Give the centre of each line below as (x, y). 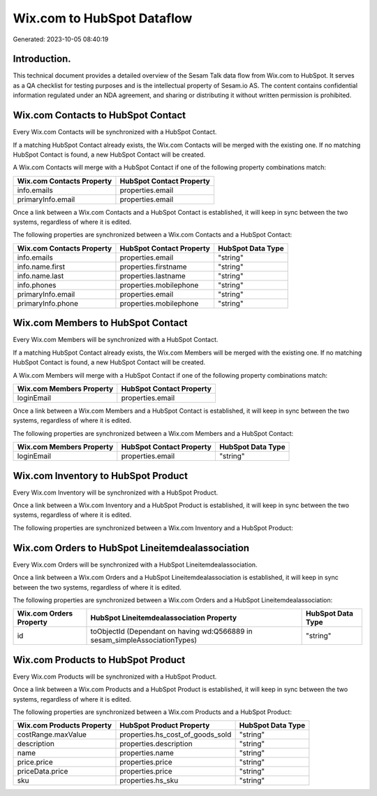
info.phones (37, 285)
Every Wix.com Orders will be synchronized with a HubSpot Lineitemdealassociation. (135, 564)
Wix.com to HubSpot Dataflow (103, 18)
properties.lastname (153, 276)
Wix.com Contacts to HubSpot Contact (99, 115)
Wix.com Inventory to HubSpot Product (101, 476)
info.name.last (40, 276)
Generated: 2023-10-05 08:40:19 (61, 39)
